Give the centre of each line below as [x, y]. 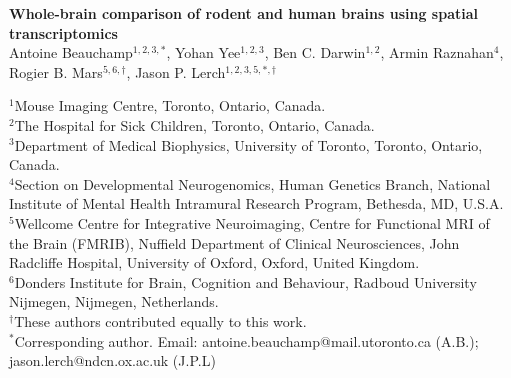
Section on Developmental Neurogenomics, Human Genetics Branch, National [252, 183]
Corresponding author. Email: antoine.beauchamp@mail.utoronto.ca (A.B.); [246, 340]
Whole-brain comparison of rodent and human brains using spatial [244, 13]
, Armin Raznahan [437, 52]
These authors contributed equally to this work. [160, 320]
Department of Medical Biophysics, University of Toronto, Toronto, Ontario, [248, 144]
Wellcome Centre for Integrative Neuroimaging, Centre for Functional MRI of [252, 222]
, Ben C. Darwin [315, 52]
